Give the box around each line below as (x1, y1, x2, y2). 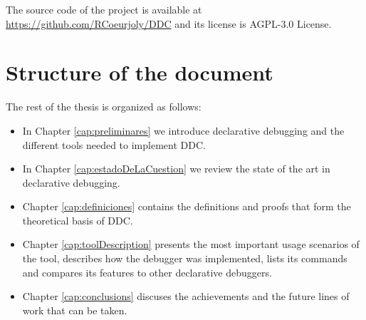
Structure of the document (6, 58, 273, 87)
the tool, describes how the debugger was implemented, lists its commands (22, 251, 347, 266)
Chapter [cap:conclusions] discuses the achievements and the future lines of (22, 289, 350, 304)
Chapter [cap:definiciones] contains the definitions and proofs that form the (22, 199, 351, 214)
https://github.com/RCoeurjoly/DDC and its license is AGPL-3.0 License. (6, 16, 332, 31)
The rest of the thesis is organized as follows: (6, 99, 202, 114)
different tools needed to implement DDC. (22, 137, 206, 152)
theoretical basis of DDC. (22, 212, 133, 227)
